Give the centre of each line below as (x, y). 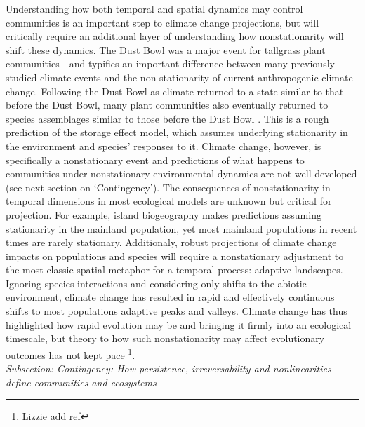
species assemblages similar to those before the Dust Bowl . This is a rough (167, 118)
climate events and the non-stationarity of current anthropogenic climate (197, 77)
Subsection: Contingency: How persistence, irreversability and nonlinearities (168, 368)
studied (21, 77)
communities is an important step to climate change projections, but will (162, 22)
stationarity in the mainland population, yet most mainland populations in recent (181, 228)
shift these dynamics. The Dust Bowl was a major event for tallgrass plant (166, 49)
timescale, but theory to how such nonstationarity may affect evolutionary (165, 338)
